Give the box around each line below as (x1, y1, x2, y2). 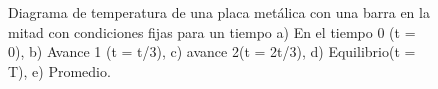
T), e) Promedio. (8, 60, 111, 81)
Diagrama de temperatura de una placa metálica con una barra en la (8, 2, 430, 22)
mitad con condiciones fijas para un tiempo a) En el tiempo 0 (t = (8, 21, 416, 42)
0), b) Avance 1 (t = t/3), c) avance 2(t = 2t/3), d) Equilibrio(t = (8, 41, 416, 62)
